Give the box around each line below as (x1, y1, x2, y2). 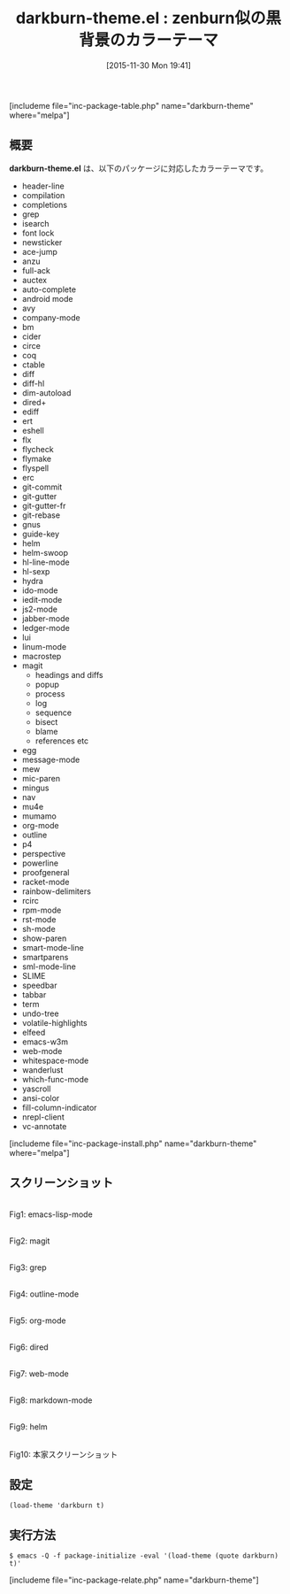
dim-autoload (21, 387, 72, 398)
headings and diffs (34, 669, 103, 680)
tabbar (21, 989, 47, 1000)
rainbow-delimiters (21, 886, 91, 897)
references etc (34, 735, 89, 746)
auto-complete (21, 284, 77, 295)
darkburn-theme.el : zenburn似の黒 (16, 8, 281, 28)
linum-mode (21, 641, 67, 651)
